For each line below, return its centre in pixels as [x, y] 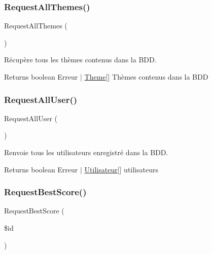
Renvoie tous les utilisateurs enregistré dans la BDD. [86, 152]
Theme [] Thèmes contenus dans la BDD [146, 77]
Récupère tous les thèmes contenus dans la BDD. [80, 60]
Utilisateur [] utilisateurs [121, 169]
